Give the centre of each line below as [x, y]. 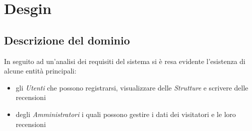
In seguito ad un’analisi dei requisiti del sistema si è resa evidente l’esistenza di [125, 61]
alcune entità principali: [40, 71]
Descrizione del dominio [67, 40]
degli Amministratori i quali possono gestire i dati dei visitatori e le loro [126, 114]
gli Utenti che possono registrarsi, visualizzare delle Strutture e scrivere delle [132, 87]
